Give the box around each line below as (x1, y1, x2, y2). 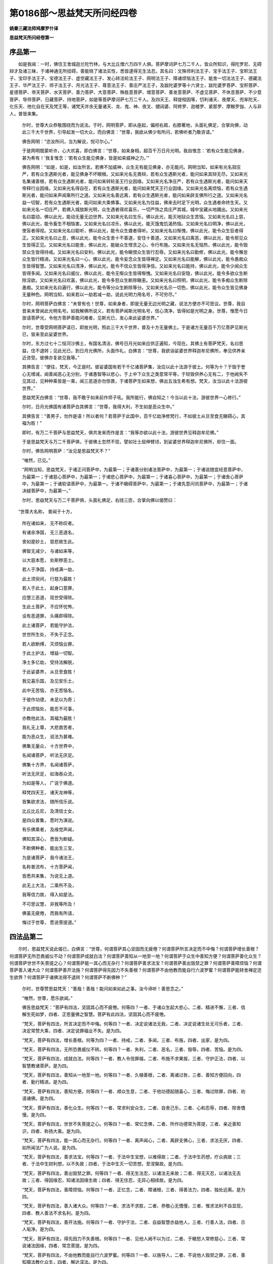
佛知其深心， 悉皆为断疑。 (22, 836, 77, 842)
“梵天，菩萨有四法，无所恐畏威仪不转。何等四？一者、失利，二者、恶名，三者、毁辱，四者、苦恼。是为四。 (22, 1046, 246, 1052)
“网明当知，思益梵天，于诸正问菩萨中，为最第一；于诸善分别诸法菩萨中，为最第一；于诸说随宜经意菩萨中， (22, 467, 246, 473)
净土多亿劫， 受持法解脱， (22, 659, 77, 665)
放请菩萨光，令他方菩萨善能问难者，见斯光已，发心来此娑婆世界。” (22, 315, 159, 321)
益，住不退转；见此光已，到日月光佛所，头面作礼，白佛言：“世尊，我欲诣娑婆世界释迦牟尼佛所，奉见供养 (22, 347, 241, 353)
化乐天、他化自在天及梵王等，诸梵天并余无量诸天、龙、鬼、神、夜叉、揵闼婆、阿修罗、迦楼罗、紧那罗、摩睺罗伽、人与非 (9, 104, 262, 110)
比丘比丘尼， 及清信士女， (22, 808, 77, 814)
